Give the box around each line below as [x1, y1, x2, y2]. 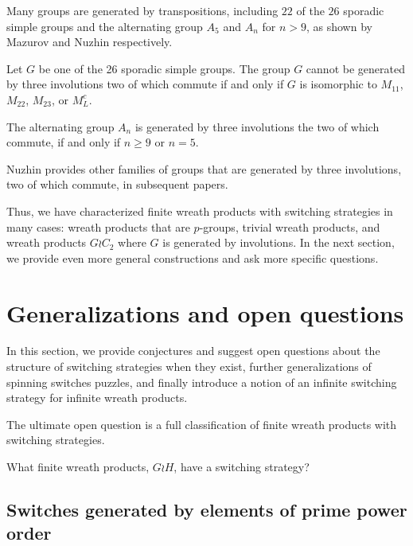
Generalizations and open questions [6, 296, 404, 329]
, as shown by [306, 18, 372, 34]
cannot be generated [306, 60, 405, 76]
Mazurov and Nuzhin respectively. [6, 33, 173, 50]
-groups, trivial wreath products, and [199, 218, 380, 235]
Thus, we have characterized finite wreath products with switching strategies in [6, 202, 393, 219]
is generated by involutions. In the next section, [162, 234, 395, 251]
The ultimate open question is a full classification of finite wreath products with [6, 415, 397, 432]
